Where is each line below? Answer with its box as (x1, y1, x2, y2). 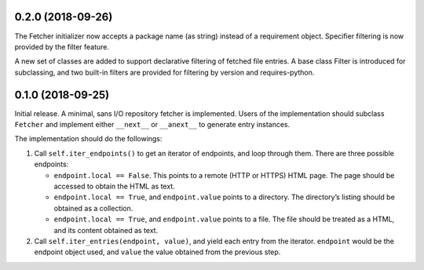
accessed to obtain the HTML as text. (53, 181, 176, 191)
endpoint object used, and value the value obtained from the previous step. (34, 247, 281, 257)
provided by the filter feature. (14, 42, 110, 51)
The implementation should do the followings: (14, 134, 163, 144)
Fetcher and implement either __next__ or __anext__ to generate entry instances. (14, 119, 291, 129)
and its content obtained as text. (53, 225, 159, 235)
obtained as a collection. (53, 203, 133, 213)
